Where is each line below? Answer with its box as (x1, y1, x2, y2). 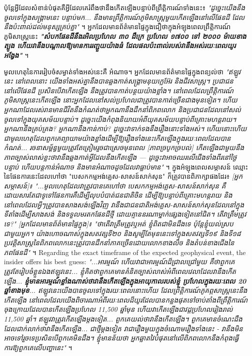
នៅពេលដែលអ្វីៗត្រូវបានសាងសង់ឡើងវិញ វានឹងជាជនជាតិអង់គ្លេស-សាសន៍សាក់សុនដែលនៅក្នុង (4, 199, 244, 209)
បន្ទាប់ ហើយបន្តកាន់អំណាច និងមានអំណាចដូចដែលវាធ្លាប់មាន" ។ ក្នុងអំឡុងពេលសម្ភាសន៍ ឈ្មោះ (4, 161, 248, 171)
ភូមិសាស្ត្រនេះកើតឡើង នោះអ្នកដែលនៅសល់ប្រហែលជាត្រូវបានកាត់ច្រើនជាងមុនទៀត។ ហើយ (4, 95, 237, 105)
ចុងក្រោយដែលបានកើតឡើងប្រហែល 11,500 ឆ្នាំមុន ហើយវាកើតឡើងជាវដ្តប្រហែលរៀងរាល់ (4, 304, 233, 314)
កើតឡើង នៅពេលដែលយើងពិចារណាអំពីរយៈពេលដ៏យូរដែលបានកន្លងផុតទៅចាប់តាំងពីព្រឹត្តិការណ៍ (4, 294, 248, 305)
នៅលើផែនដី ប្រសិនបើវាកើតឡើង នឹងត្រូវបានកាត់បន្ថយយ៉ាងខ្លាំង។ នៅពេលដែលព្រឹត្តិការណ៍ (4, 85, 234, 95)
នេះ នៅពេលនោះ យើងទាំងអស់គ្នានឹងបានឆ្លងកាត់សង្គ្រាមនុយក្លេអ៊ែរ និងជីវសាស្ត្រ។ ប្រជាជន (4, 76, 234, 86)
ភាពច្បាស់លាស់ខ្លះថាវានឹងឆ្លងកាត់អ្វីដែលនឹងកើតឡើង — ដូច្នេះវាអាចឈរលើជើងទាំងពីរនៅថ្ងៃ (4, 152, 237, 162)
